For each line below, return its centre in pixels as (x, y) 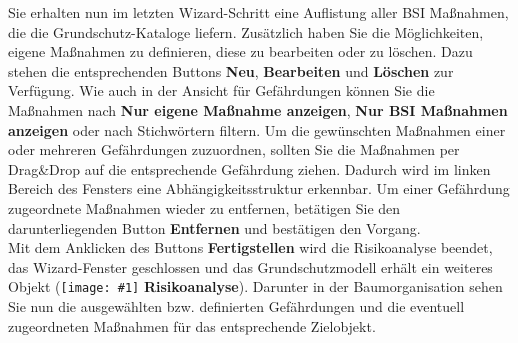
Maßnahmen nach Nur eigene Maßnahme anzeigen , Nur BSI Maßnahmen (258, 109)
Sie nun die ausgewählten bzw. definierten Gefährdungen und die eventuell (236, 305)
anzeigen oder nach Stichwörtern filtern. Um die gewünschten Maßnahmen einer (257, 129)
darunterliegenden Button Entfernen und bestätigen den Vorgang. (214, 227)
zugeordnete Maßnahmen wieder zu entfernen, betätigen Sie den (204, 207)
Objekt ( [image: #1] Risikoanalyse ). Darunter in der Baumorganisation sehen (255, 286)
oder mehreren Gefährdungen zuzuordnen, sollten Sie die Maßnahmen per (234, 149)
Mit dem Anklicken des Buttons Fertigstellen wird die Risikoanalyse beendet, (250, 247)
